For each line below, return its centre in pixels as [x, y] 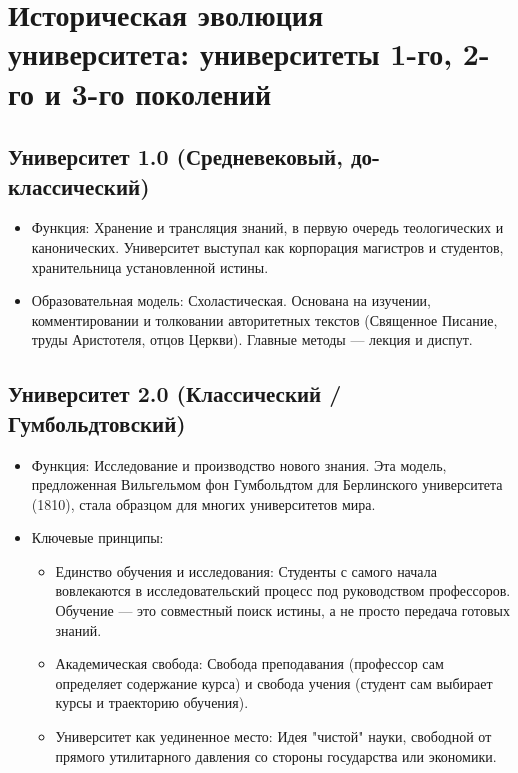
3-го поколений [171, 92]
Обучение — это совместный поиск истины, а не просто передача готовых [282, 610]
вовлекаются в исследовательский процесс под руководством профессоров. [283, 590]
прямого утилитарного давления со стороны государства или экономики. [276, 755]
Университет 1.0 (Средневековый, [175, 156]
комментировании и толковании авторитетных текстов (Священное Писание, [264, 319]
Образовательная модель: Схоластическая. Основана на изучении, [231, 300]
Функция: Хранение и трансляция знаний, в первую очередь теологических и [267, 227]
